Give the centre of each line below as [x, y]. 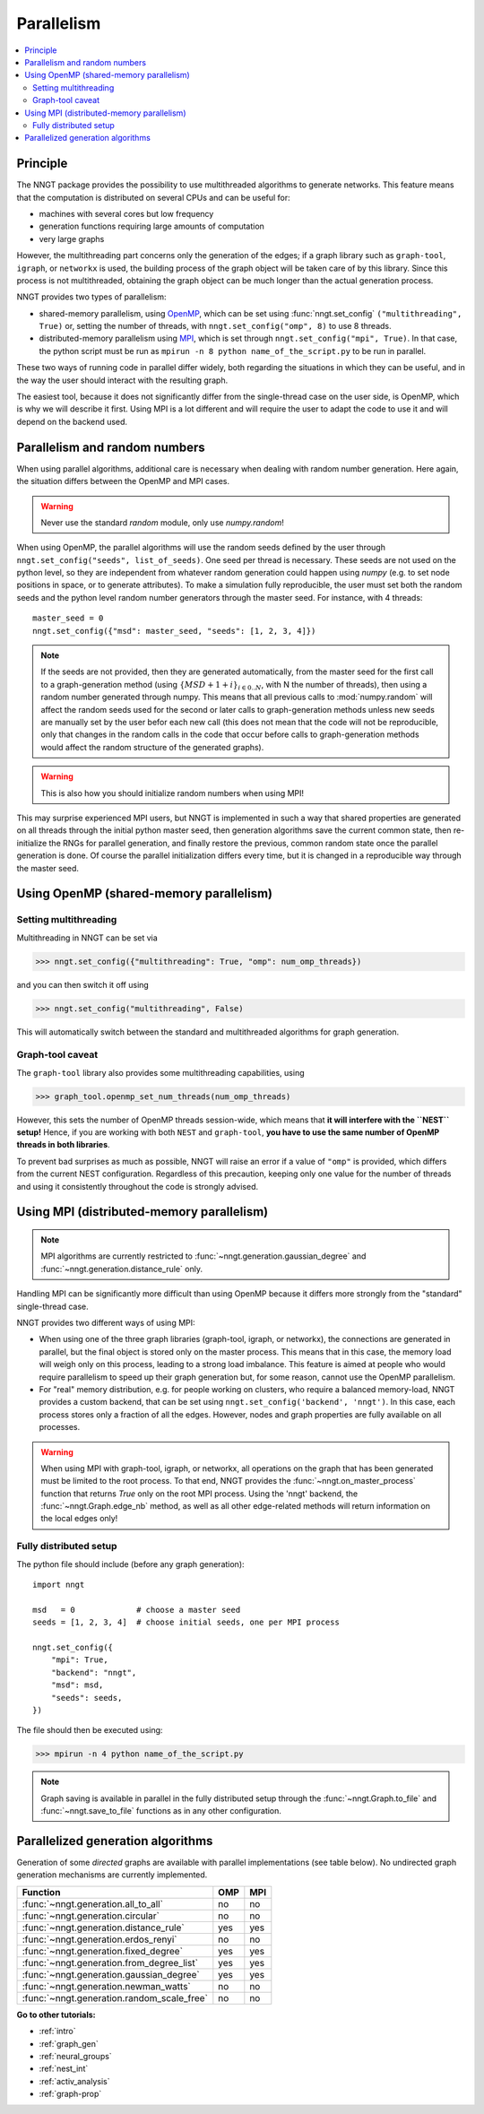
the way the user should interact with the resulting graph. [122, 380]
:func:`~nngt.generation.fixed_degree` [103, 1951]
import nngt [59, 1585]
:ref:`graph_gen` [69, 2043]
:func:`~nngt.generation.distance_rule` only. [122, 1269]
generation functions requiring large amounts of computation [151, 226]
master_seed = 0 [68, 618]
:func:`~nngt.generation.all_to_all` [92, 1903]
